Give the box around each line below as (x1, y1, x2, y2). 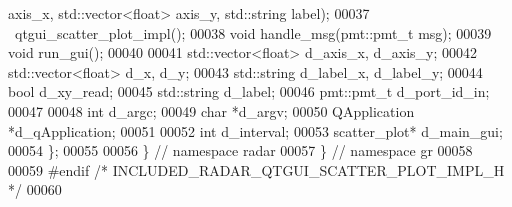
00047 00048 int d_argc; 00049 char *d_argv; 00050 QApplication (8, 100, 415, 121)
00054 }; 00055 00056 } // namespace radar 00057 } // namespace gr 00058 (8, 140, 473, 161)
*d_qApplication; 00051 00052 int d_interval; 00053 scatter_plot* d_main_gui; (8, 120, 503, 141)
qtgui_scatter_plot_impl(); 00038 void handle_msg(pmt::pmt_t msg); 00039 (14, 22, 492, 43)
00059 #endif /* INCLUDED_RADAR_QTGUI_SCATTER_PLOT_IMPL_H (8, 159, 505, 180)
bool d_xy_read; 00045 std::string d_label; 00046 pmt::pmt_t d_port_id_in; (8, 81, 490, 102)
